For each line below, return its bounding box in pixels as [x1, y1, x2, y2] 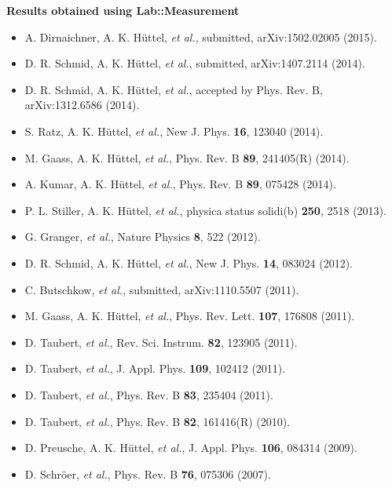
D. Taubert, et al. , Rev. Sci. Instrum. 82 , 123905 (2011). [24, 333, 298, 350]
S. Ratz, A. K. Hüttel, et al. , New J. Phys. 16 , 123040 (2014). [24, 122, 324, 139]
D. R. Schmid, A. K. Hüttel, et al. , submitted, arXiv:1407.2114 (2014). [24, 55, 365, 71]
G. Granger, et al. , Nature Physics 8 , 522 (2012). [24, 228, 261, 245]
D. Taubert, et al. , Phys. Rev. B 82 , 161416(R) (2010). [24, 413, 291, 429]
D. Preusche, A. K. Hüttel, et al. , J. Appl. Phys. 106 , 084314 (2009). [24, 439, 357, 456]
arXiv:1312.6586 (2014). [24, 97, 140, 113]
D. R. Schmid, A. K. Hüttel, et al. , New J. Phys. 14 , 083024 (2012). [24, 254, 353, 271]
